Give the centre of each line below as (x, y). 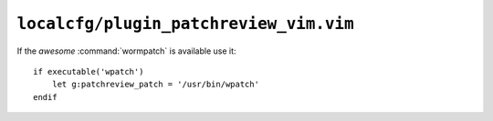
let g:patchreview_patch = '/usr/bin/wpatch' (156, 85)
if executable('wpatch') (89, 71)
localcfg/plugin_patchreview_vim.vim (186, 24)
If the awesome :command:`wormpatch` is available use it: (126, 51)
